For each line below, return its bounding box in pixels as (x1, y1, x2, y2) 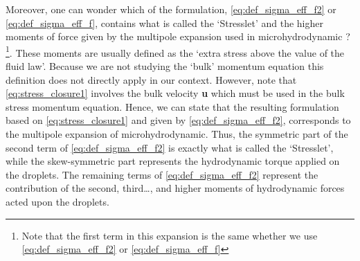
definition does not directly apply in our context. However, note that (6, 72, 297, 87)
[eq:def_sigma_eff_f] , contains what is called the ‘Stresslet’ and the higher (6, 15, 323, 30)
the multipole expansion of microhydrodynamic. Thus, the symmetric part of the (6, 127, 348, 141)
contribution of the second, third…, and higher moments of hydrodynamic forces (6, 181, 345, 195)
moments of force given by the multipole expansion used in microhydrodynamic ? (6, 29, 350, 44)
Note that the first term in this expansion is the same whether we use (21, 228, 318, 242)
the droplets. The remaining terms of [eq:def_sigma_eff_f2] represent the (6, 167, 318, 181)
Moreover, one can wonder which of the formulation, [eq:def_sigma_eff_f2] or (6, 2, 336, 16)
